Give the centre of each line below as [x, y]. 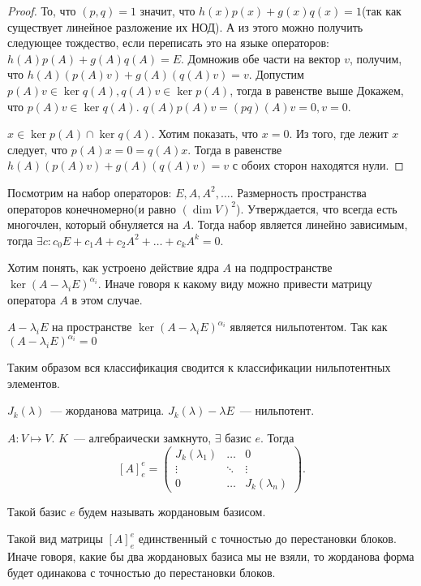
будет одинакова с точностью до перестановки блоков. [142, 572]
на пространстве [92, 327]
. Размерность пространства [298, 192]
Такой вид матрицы [55, 539]
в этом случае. [107, 299]
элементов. [34, 383]
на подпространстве [284, 267]
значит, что [168, 11]
